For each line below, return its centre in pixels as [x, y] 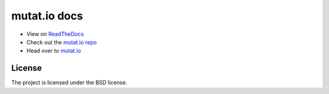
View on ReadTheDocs [55, 34]
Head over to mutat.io [54, 51]
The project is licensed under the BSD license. [69, 82]
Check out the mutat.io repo [62, 42]
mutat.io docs [47, 16]
